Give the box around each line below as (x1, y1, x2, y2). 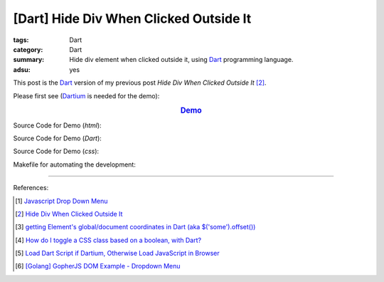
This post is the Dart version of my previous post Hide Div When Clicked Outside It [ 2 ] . (13, 78, 267, 87)
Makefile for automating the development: (13, 160, 137, 169)
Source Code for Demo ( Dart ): (13, 134, 102, 142)
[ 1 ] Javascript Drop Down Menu (15, 197, 108, 205)
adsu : (13, 65, 31, 74)
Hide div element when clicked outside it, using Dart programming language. (69, 56, 294, 64)
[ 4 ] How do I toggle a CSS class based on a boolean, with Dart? (15, 236, 202, 244)
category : (13, 45, 43, 53)
